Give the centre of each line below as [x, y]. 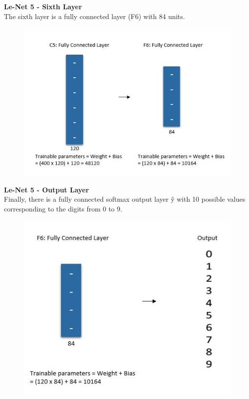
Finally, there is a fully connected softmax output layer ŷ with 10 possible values [125, 199]
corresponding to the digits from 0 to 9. [63, 208]
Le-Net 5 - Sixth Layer [43, 6]
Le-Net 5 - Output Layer [47, 189]
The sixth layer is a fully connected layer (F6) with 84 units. [94, 16]
